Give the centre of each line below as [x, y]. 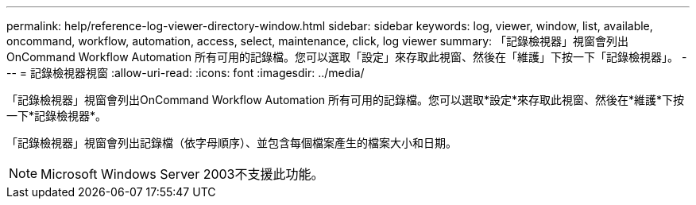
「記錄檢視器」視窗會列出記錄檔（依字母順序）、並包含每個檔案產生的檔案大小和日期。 [232, 143]
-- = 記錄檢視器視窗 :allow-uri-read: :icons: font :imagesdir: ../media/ [186, 73]
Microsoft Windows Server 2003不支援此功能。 [182, 174]
